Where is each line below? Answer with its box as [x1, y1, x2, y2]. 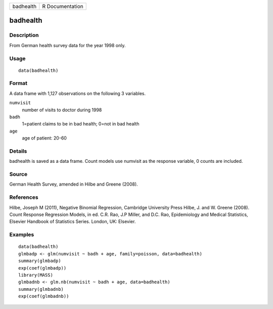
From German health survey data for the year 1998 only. [9, 42, 126, 48]
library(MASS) [18, 272, 53, 278]
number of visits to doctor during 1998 [22, 107, 102, 113]
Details [9, 147, 27, 154]
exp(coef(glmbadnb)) [18, 293, 69, 299]
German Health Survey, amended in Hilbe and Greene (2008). [9, 181, 139, 187]
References [9, 194, 38, 201]
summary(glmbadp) [18, 258, 61, 264]
